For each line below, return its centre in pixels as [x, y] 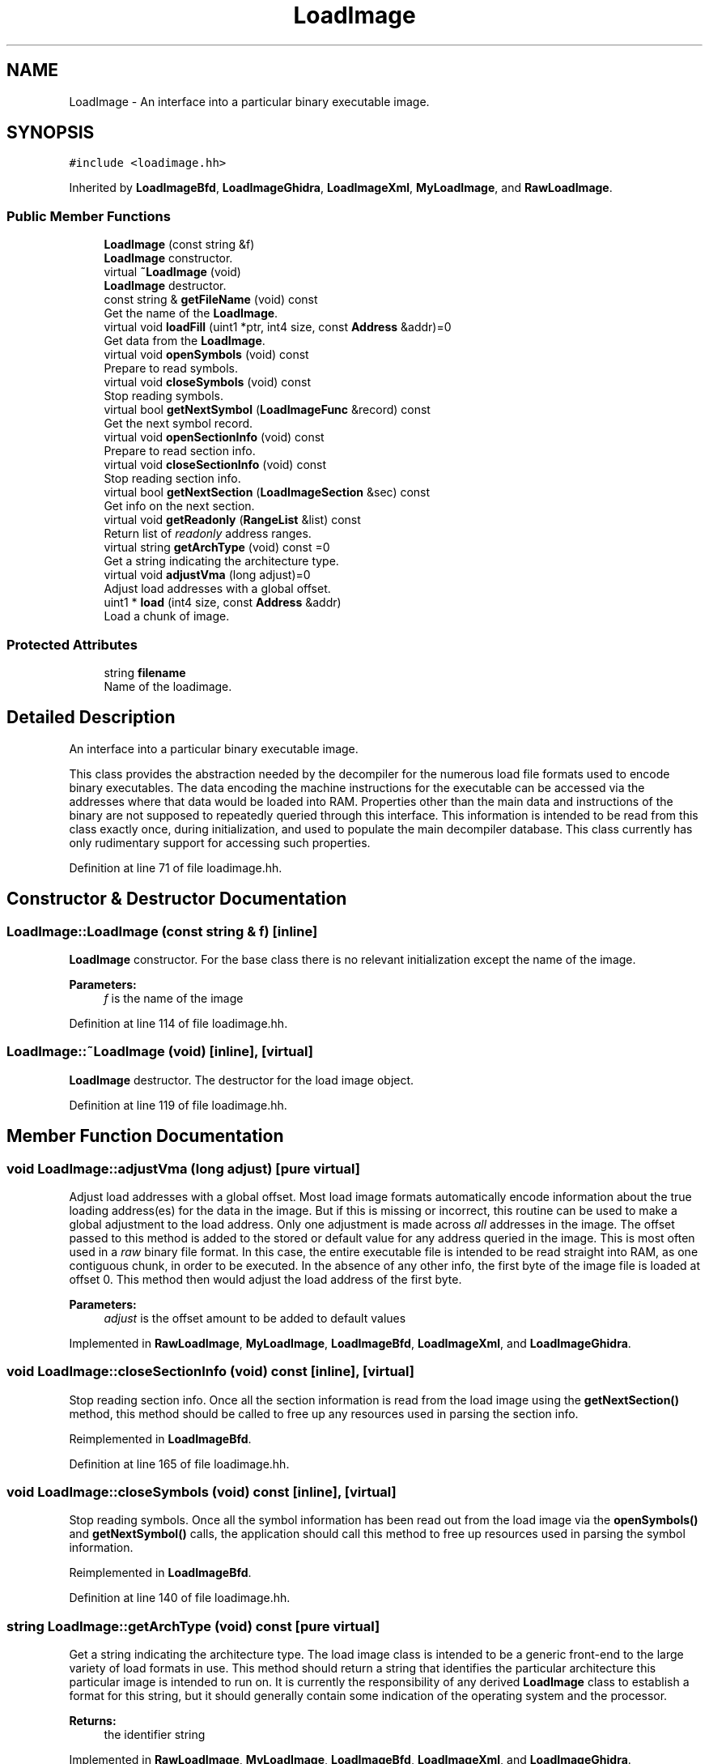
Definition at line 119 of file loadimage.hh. [178, 1105]
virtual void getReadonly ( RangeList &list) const [232, 520]
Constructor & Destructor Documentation [177, 899]
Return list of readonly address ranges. [208, 534]
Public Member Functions [89, 216]
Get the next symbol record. [178, 424]
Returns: [93, 1721]
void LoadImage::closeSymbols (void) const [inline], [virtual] [202, 1492]
